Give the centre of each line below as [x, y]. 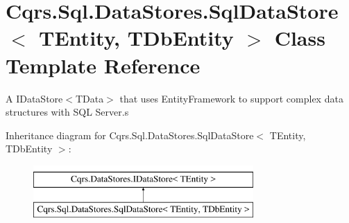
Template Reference [103, 65]
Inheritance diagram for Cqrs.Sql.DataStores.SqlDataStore [130, 135]
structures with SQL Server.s [67, 112]
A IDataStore [34, 98]
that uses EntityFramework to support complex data [231, 98]
